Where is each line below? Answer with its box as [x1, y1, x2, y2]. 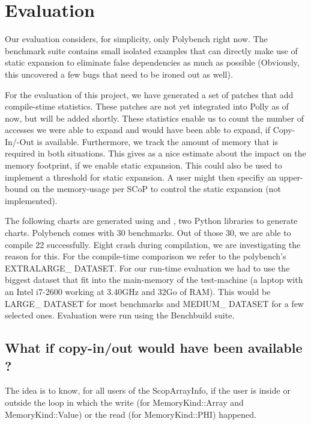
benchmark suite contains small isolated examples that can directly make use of [5, 44, 298, 57]
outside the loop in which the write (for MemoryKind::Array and [5, 396, 244, 408]
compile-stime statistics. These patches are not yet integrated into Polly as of [5, 100, 289, 113]
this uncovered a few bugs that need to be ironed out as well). [5, 67, 233, 80]
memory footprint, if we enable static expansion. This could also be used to [5, 159, 282, 172]
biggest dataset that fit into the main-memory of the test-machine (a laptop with [5, 273, 303, 286]
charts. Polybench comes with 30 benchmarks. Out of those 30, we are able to [5, 226, 291, 239]
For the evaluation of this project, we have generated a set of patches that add [5, 88, 294, 101]
